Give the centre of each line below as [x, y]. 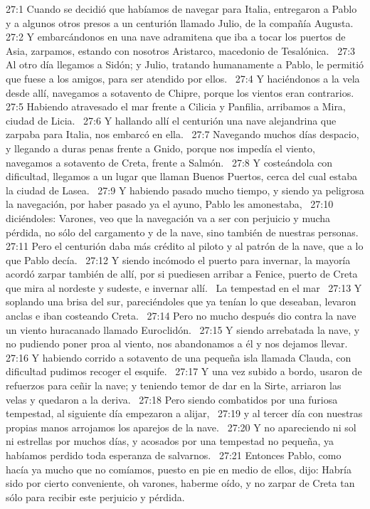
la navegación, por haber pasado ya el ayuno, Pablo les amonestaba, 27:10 [170, 204]
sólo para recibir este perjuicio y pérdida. [95, 497]
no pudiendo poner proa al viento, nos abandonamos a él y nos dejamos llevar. [177, 343]
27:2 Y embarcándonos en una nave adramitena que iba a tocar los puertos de [176, 37]
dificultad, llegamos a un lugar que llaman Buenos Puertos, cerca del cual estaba [181, 176]
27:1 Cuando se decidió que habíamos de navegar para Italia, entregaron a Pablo [181, 9]
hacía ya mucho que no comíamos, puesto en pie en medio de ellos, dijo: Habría [179, 469]
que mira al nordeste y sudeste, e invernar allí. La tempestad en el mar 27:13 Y [184, 287]
